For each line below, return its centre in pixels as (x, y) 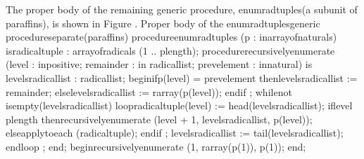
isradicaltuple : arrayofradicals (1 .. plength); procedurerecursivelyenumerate (170, 50)
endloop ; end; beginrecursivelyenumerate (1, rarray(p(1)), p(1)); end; (156, 146)
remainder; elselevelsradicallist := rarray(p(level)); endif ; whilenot (149, 91)
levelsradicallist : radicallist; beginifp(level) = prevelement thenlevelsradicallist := (182, 77)
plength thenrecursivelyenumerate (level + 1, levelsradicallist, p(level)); (159, 119)
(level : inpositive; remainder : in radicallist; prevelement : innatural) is (159, 64)
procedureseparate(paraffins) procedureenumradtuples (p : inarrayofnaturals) (171, 37)
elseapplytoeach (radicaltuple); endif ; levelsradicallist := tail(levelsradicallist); (175, 133)
